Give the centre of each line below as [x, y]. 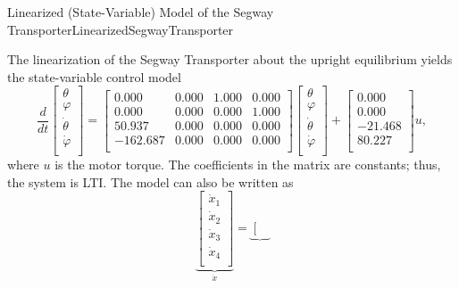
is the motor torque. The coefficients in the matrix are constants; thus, [248, 164]
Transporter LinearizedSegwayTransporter [121, 29]
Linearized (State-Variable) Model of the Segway [141, 12]
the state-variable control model [94, 76]
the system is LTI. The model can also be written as [150, 181]
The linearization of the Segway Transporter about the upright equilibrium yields [230, 59]
